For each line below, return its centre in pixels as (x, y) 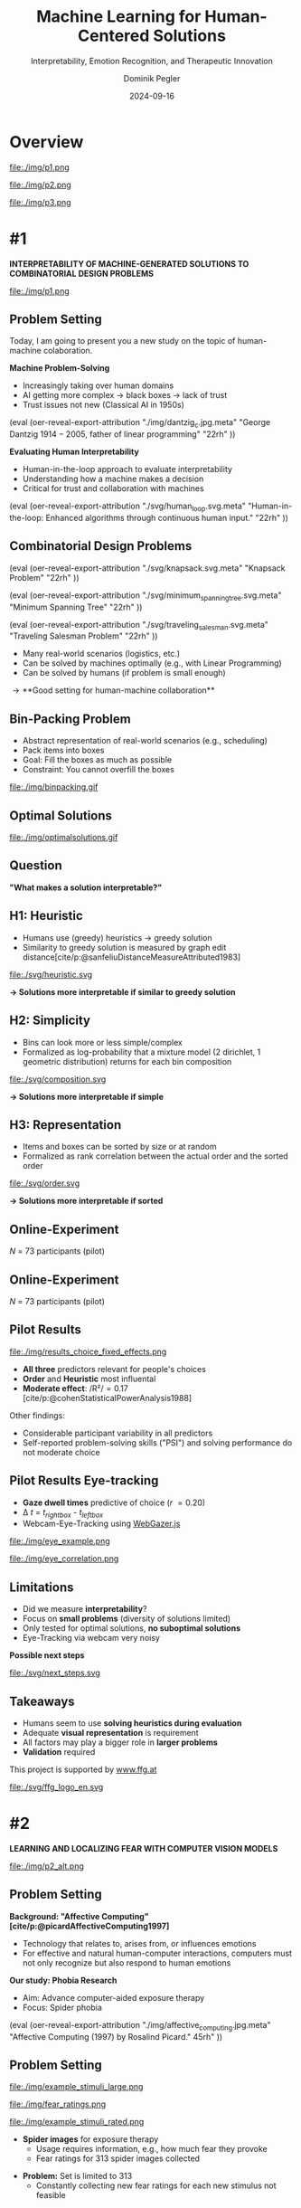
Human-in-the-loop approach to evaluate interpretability (127, 469)
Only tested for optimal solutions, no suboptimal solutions (132, 1628)
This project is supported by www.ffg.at (83, 1769)
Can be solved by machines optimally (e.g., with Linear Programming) (152, 663)
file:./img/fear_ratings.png (58, 2104)
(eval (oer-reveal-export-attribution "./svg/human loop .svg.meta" (128, 507)
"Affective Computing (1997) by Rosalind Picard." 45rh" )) (116, 2036)
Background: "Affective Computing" (79, 1916)
